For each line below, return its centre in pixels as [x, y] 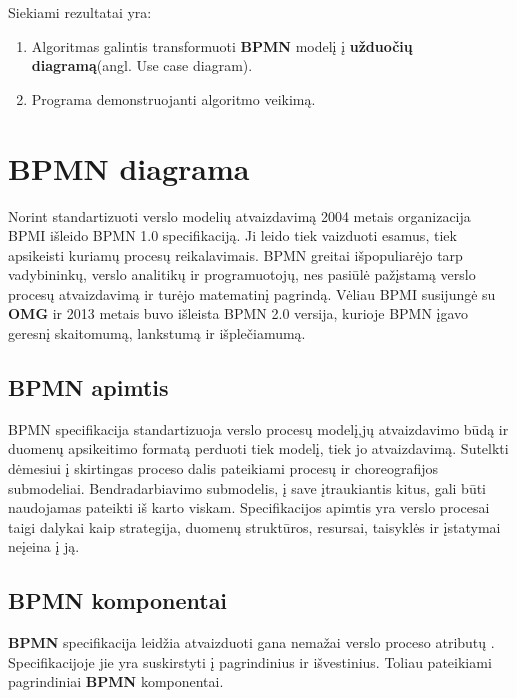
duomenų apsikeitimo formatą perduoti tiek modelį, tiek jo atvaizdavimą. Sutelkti [258, 448]
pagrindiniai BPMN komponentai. [116, 681]
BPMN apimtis [88, 387]
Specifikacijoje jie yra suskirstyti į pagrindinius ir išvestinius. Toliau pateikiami [250, 661]
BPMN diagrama [129, 167]
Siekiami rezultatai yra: [80, 12]
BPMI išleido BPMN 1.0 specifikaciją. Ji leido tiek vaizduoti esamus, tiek [232, 235]
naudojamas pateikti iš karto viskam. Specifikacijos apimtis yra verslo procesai [249, 507]
